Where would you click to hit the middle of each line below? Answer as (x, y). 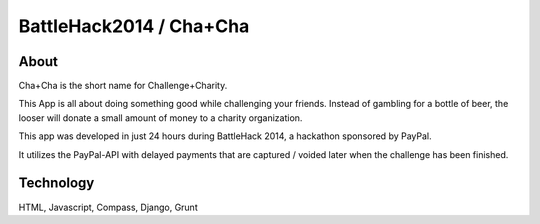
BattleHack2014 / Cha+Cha (134, 26)
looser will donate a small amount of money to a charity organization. (160, 117)
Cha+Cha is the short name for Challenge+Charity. (123, 86)
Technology (56, 183)
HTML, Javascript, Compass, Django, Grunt (108, 207)
